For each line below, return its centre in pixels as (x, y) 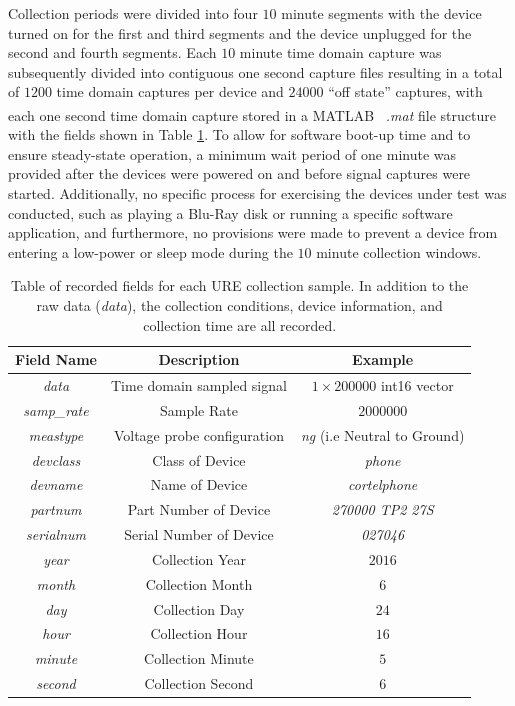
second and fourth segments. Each (112, 52)
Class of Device (199, 459)
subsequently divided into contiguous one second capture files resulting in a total (255, 71)
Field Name (56, 359)
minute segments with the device (381, 13)
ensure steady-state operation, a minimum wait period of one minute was (232, 153)
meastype (56, 434)
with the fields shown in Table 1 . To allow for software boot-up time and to (239, 134)
